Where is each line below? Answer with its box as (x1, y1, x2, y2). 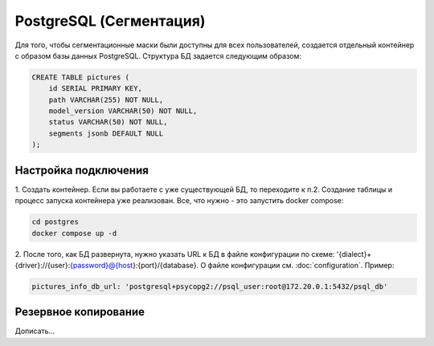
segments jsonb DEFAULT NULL (48, 128, 164, 138)
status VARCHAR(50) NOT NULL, (48, 117, 168, 127)
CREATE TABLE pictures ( (31, 72, 130, 82)
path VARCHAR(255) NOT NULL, (48, 95, 164, 104)
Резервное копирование (14, 305, 145, 319)
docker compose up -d (31, 229, 117, 238)
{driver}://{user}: (14, 260, 71, 270)
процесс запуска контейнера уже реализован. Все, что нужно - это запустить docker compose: (14, 196, 344, 206)
